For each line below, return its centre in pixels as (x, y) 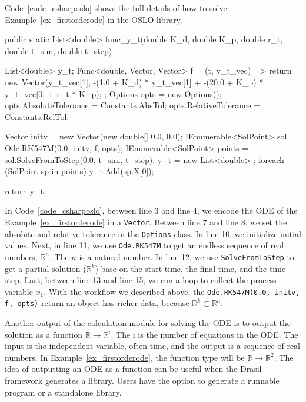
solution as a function (44, 334)
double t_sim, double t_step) (59, 50)
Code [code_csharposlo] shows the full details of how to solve (116, 8)
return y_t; (26, 190)
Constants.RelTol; (37, 116)
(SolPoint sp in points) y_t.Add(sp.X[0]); (79, 171)
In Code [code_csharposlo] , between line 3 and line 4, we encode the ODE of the (151, 210)
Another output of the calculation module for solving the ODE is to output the (148, 323)
